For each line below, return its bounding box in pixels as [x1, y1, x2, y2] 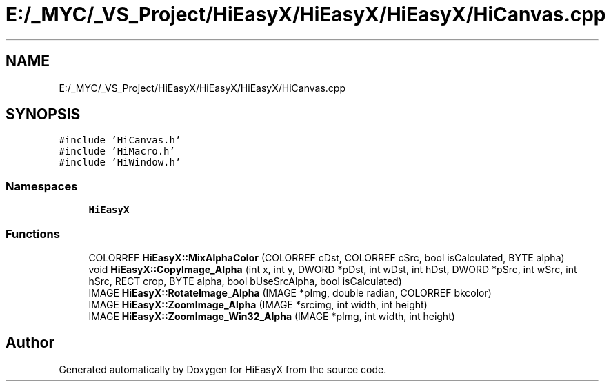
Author [6, 334, 54, 352]
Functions [6, 226, 60, 241]
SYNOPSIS [6, 106, 81, 123]
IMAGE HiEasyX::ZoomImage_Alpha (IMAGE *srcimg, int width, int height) [88, 298, 428, 310]
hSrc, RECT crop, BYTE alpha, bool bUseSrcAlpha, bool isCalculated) [88, 275, 402, 287]
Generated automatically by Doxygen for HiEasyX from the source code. [59, 363, 387, 375]
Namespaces [6, 179, 78, 193]
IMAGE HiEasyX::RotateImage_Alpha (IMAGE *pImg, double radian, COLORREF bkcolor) [88, 286, 492, 299]
